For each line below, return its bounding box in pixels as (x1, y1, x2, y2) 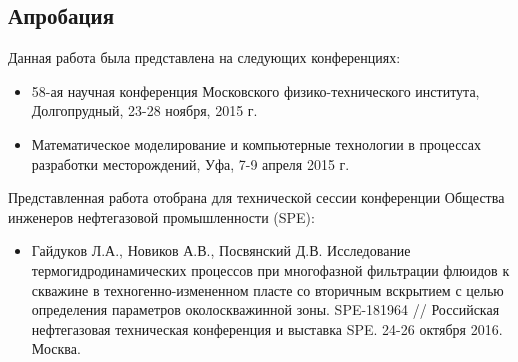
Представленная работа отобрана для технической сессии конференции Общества (8, 187, 505, 208)
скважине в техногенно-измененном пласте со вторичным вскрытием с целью (31, 279, 504, 300)
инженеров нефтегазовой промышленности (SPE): (8, 206, 315, 227)
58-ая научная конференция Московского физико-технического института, (31, 80, 480, 101)
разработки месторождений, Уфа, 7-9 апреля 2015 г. (31, 153, 350, 174)
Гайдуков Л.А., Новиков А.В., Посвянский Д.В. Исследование (31, 240, 411, 261)
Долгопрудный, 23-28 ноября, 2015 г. (31, 100, 258, 121)
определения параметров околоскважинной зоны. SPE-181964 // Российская (31, 299, 500, 320)
